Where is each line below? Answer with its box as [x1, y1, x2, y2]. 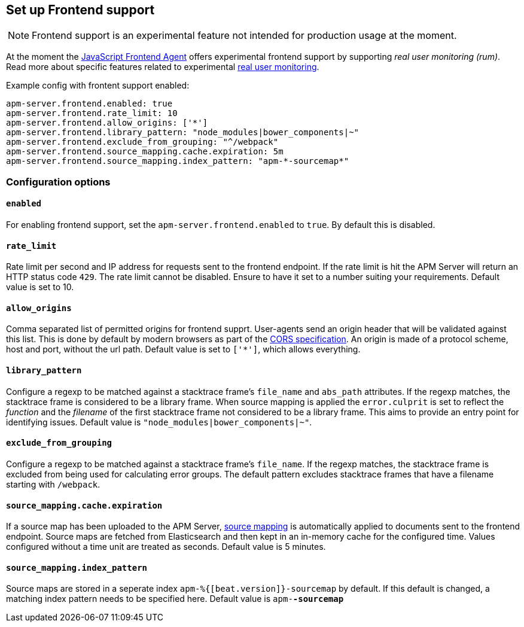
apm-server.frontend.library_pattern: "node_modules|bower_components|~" [6, 127, 360, 138]
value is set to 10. [6, 282, 74, 293]
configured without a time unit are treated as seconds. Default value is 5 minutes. [6, 541, 326, 552]
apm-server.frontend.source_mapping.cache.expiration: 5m [6, 147, 284, 157]
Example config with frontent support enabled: [6, 80, 190, 91]
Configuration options [6, 175, 111, 188]
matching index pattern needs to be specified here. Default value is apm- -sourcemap [6, 593, 344, 604]
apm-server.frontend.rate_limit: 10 [6, 108, 178, 118]
